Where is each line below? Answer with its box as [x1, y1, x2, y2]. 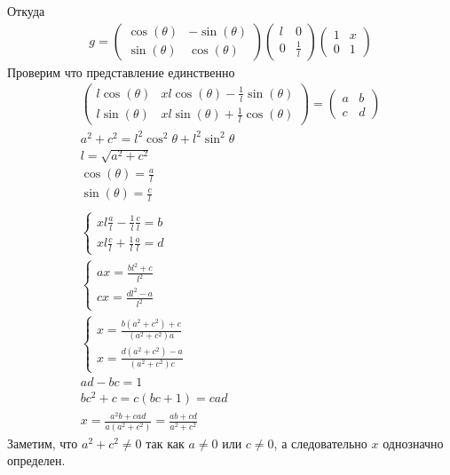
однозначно [383, 433, 444, 452]
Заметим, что [7, 433, 78, 452]
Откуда [7, 2, 45, 20]
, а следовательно [273, 433, 367, 452]
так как [146, 433, 185, 452]
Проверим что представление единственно [7, 62, 235, 81]
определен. [7, 451, 66, 470]
